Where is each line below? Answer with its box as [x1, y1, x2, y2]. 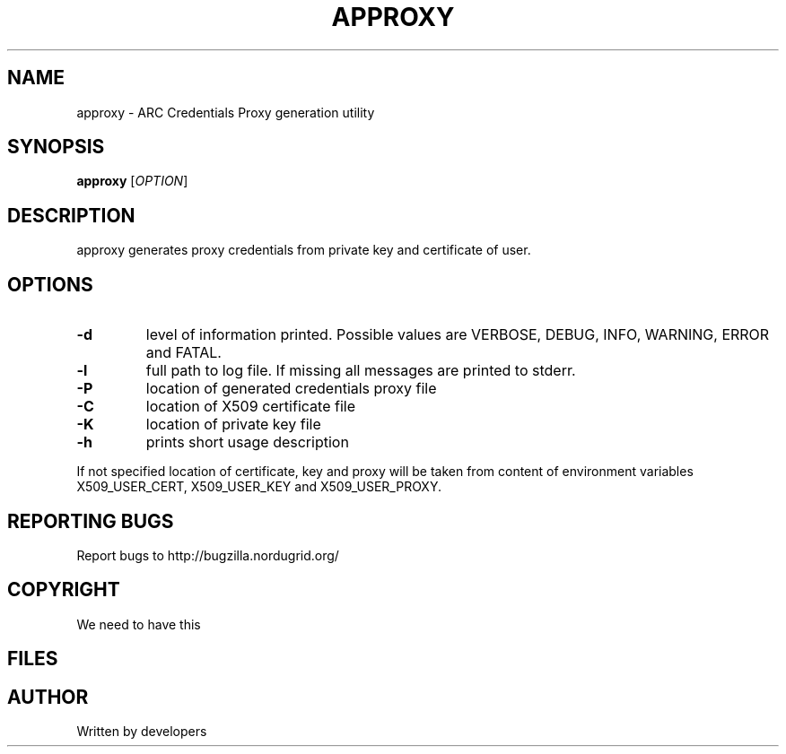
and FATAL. [145, 343, 222, 362]
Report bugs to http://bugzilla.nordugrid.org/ [76, 547, 339, 563]
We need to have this [76, 616, 201, 632]
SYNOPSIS [7, 135, 105, 159]
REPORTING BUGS [7, 509, 174, 533]
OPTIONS [7, 273, 93, 296]
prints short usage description [145, 433, 349, 452]
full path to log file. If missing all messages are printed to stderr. [145, 361, 576, 380]
